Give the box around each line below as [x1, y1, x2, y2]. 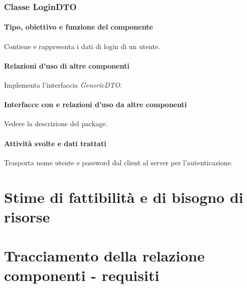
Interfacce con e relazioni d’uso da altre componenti [4, 99, 187, 110]
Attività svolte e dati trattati [4, 138, 106, 148]
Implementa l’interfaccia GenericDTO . [4, 80, 122, 90]
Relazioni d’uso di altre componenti [4, 60, 129, 71]
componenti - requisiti [4, 265, 159, 285]
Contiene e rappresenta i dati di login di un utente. [4, 41, 160, 51]
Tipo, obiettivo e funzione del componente [4, 22, 153, 32]
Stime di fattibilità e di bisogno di [4, 186, 243, 207]
